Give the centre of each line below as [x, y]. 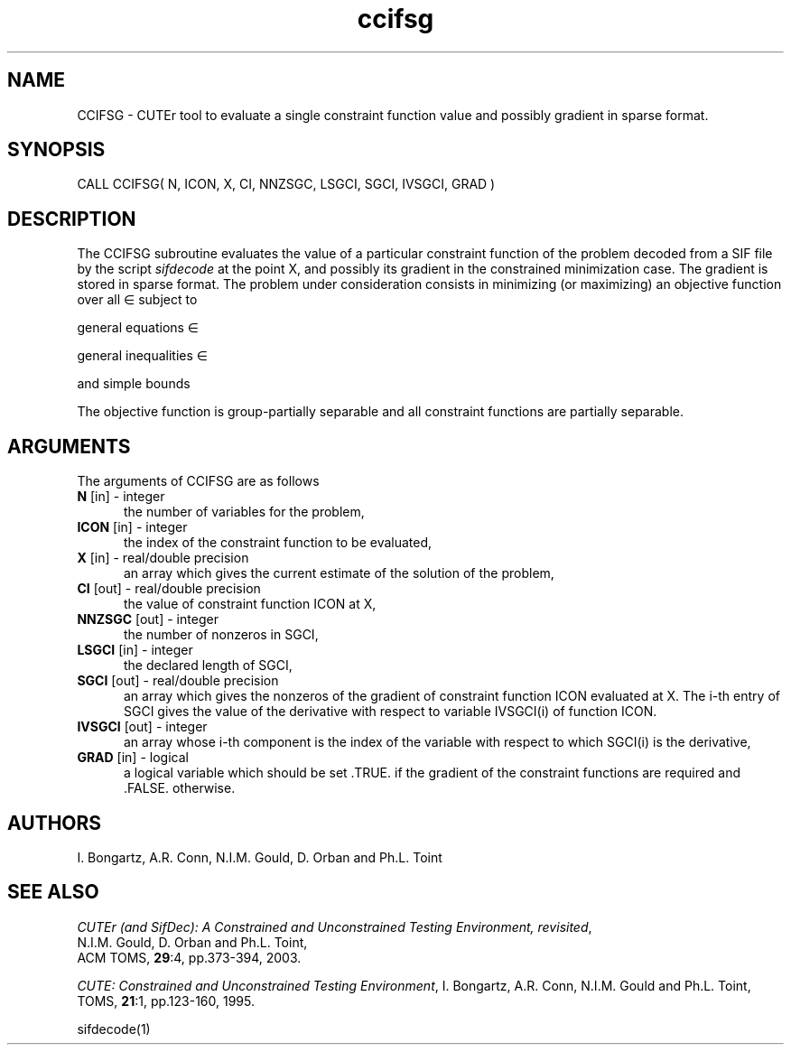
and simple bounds [134, 384]
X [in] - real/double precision [163, 558]
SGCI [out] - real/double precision [178, 681]
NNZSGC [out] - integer [148, 619]
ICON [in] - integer [132, 527]
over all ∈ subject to [137, 300]
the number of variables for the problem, [244, 512]
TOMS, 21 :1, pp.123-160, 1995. [166, 1001]
